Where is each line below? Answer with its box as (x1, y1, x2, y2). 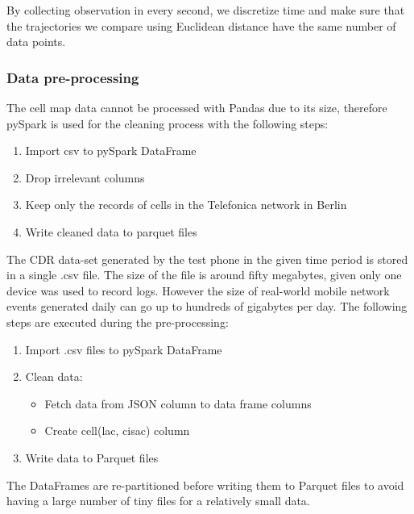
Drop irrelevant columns (25, 169, 145, 186)
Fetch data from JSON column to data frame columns (44, 395, 312, 412)
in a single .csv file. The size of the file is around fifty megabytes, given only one (6, 266, 402, 283)
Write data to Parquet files (25, 449, 159, 466)
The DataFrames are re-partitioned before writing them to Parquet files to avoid (6, 476, 404, 493)
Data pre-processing (6, 67, 139, 87)
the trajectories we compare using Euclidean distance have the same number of (6, 17, 396, 34)
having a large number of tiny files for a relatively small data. (6, 492, 310, 509)
